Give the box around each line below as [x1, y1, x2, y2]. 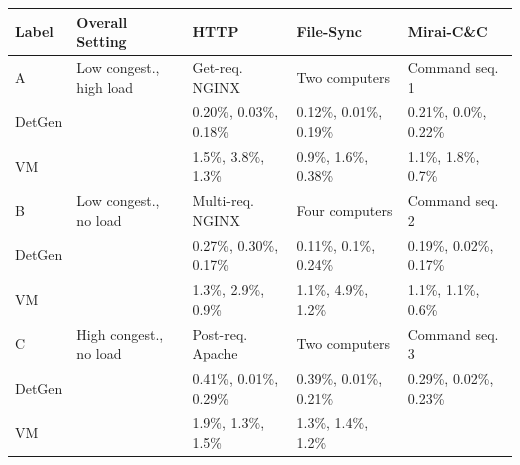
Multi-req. [192, 190, 254, 211]
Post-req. [192, 323, 248, 344]
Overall [76, 11, 128, 32]
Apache [192, 343, 238, 364]
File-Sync [296, 21, 362, 42]
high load [76, 76, 134, 97]
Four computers [296, 200, 393, 221]
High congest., [76, 323, 164, 344]
